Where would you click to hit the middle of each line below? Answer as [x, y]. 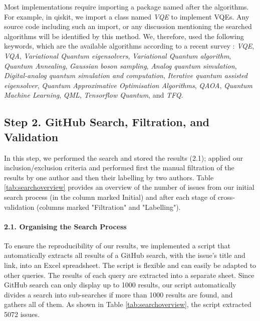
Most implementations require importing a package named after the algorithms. [126, 7]
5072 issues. [22, 314]
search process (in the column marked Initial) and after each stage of [110, 197]
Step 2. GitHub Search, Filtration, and [107, 122]
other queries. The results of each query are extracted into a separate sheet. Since [129, 275]
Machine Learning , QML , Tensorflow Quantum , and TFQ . [94, 95]
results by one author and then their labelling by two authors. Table [109, 177]
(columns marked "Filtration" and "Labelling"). [108, 207]
